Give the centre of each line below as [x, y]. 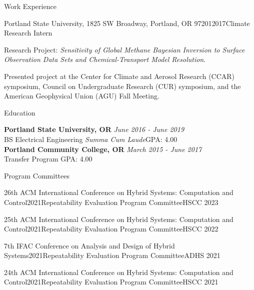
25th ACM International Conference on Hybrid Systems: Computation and [119, 219]
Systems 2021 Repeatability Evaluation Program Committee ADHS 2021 [112, 255]
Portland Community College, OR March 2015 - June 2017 [103, 149]
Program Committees [37, 175]
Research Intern [28, 33]
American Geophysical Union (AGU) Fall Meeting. [82, 96]
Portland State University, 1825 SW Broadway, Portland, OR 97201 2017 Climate [127, 23]
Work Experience [30, 6]
